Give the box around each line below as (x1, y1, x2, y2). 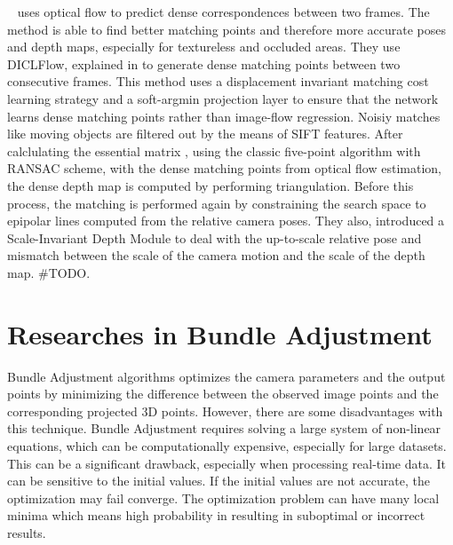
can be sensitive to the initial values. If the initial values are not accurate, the (7, 471, 430, 490)
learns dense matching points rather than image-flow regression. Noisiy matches (7, 107, 441, 125)
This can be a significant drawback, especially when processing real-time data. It (7, 454, 446, 472)
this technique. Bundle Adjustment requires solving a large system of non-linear (7, 419, 441, 438)
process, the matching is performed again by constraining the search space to (7, 194, 426, 212)
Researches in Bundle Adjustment (7, 315, 433, 351)
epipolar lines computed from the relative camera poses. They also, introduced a (7, 211, 445, 230)
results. (7, 523, 46, 541)
